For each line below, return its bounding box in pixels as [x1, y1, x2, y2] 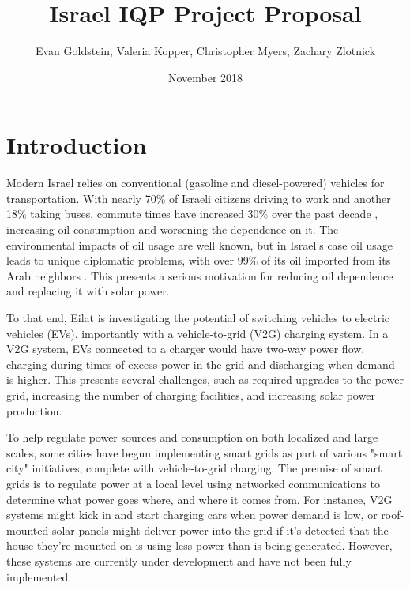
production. [6, 402, 62, 419]
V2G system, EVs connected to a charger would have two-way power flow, [6, 340, 365, 357]
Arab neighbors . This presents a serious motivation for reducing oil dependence [6, 267, 393, 284]
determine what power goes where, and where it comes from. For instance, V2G [6, 490, 393, 507]
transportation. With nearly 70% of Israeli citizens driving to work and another [6, 190, 391, 206]
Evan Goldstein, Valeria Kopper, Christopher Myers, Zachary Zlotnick [35, 43, 376, 59]
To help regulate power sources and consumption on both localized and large [6, 429, 378, 445]
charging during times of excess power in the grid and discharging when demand [6, 355, 395, 372]
